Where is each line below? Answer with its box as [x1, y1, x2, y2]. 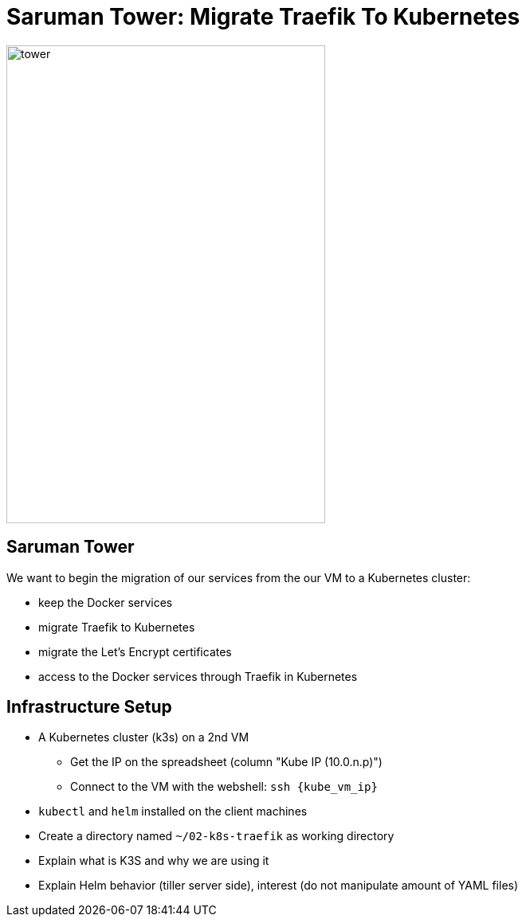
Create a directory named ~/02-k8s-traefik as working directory [38, 829, 394, 843]
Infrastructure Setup [6, 697, 172, 718]
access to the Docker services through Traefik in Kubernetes [38, 669, 358, 683]
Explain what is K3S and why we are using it [38, 854, 269, 868]
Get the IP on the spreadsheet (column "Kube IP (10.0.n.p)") [70, 755, 383, 769]
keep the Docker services [38, 595, 173, 609]
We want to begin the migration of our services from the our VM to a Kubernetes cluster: [6, 570, 471, 585]
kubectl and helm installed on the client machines [38, 804, 308, 819]
